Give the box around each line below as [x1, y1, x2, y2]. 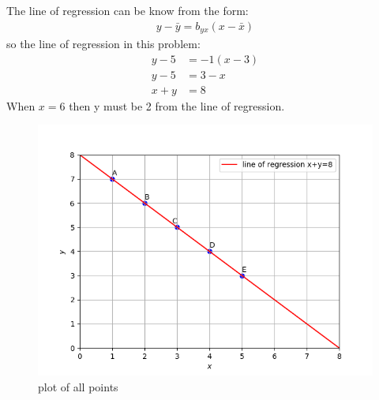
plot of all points [38, 378, 118, 394]
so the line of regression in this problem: [6, 36, 201, 52]
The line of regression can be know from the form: [6, 2, 249, 18]
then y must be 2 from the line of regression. [69, 97, 285, 114]
